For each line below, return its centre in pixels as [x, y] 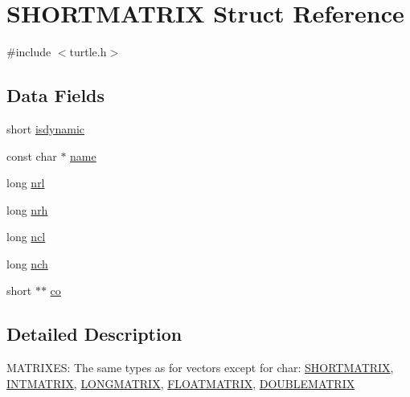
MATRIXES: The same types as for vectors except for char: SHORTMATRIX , [200, 368]
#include [29, 52]
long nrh [27, 209]
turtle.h [88, 52]
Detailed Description [94, 334]
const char [32, 156]
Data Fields [56, 95]
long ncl [26, 237]
